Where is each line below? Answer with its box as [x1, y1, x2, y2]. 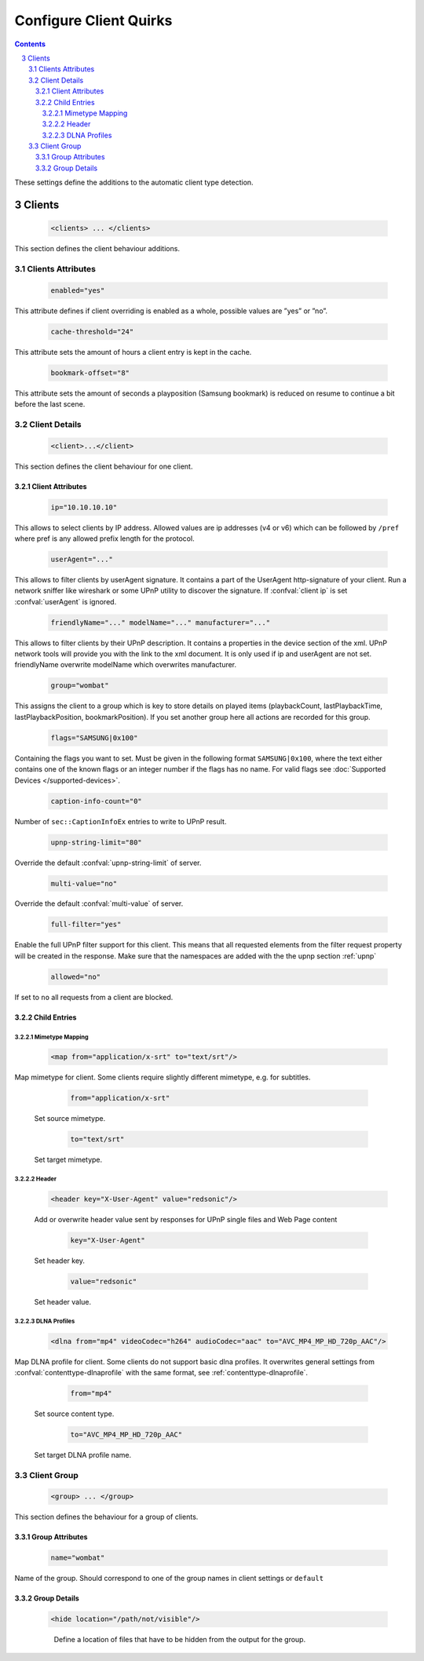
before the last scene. [14, 400, 86, 409]
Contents [14, 39, 46, 49]
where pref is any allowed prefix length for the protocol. [14, 534, 196, 543]
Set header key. [34, 1256, 86, 1265]
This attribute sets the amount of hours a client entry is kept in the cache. [14, 347, 252, 356]
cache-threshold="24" [50, 327, 134, 336]
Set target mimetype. [34, 1155, 103, 1164]
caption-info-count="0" [50, 797, 143, 805]
